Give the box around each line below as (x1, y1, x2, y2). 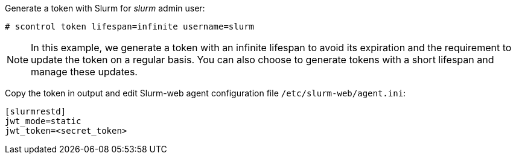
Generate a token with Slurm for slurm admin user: (5, 3, 205, 13)
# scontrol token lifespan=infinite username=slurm (5, 22, 255, 31)
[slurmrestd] (5, 107, 66, 116)
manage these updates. (31, 66, 138, 78)
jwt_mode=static (5, 116, 81, 126)
